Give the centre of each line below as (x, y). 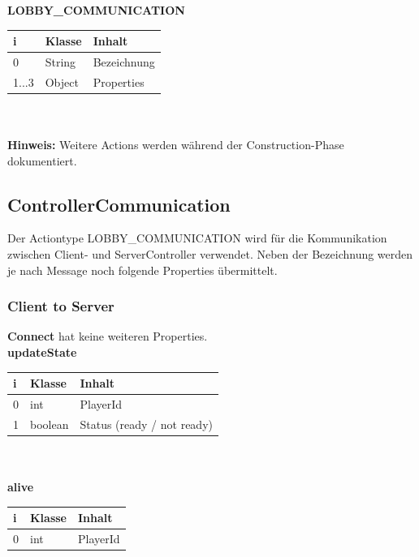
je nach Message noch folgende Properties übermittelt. (143, 270)
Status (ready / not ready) (146, 424)
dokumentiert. (42, 160)
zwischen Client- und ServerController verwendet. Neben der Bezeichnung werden (210, 254)
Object (62, 81)
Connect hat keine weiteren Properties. (108, 336)
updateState (42, 352)
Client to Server (61, 306)
